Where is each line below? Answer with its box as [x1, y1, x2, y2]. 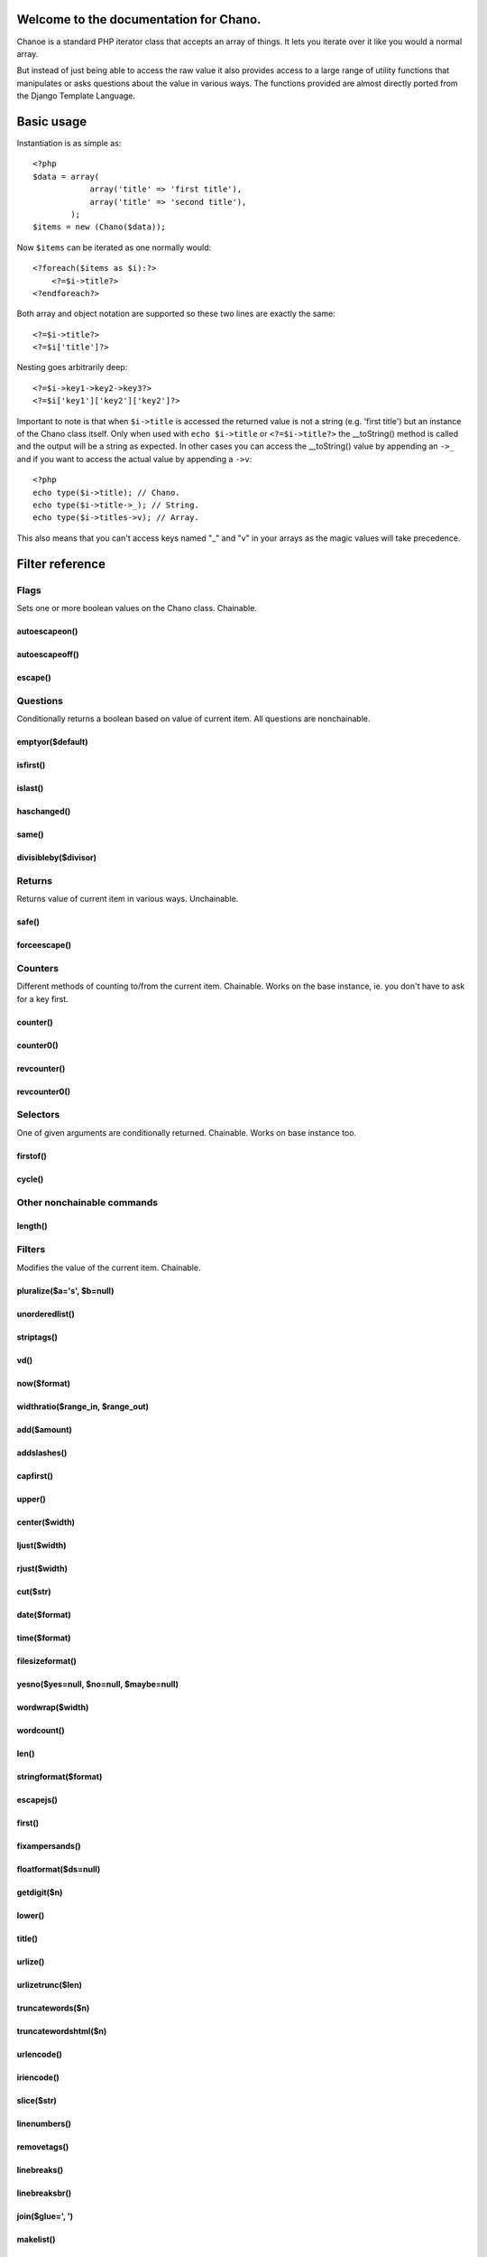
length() [16, 1221, 49, 1231]
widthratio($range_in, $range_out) [16, 1400, 149, 1412]
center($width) [16, 1517, 76, 1528]
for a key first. [16, 993, 69, 1004]
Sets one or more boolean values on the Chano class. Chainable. [16, 602, 257, 613]
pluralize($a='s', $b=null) [16, 1285, 115, 1296]
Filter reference [16, 556, 106, 571]
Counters [16, 961, 59, 974]
